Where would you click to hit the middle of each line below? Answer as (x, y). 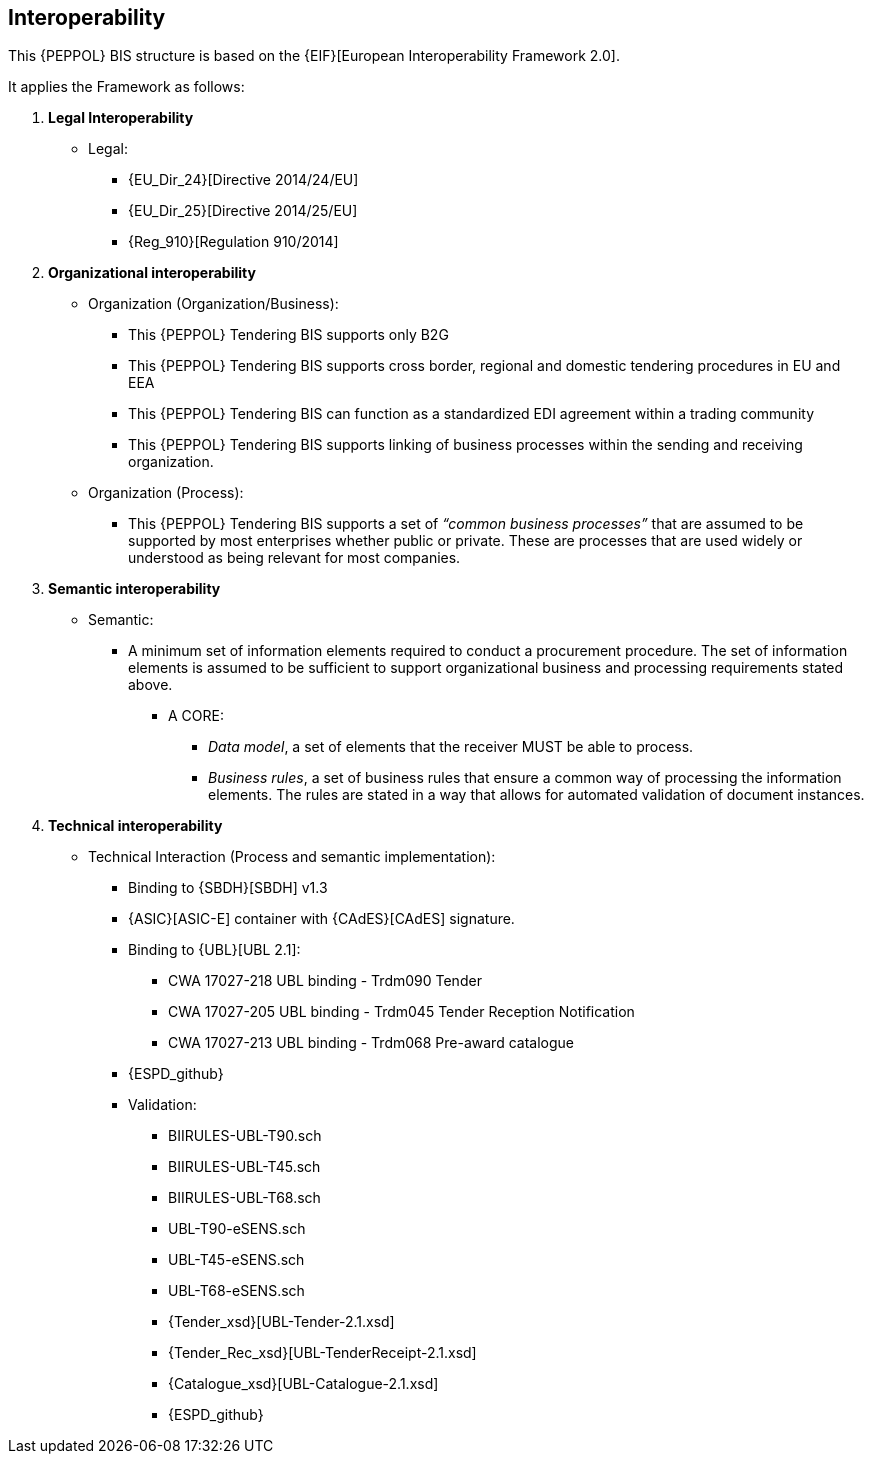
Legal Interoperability (121, 118)
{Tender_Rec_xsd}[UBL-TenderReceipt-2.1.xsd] (322, 1353)
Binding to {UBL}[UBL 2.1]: (214, 950)
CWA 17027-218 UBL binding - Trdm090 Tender (325, 981)
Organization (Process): (166, 493)
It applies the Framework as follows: (126, 87)
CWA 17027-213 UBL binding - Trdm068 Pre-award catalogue (371, 1043)
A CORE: (196, 716)
